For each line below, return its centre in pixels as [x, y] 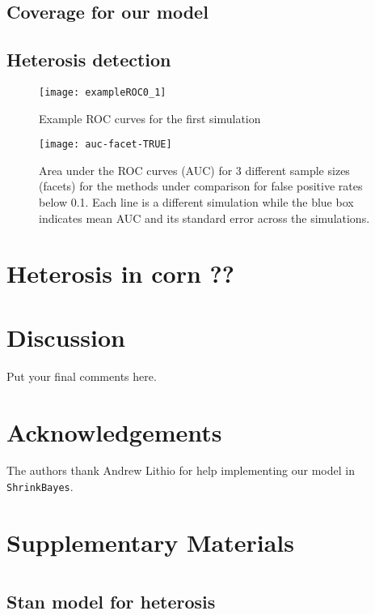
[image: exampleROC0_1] [103, 92]
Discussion [66, 337]
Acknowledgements [114, 431]
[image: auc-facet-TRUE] [105, 145]
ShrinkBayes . [40, 487]
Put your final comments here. [82, 376]
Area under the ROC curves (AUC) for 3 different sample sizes [194, 170]
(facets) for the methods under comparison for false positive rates [201, 186]
